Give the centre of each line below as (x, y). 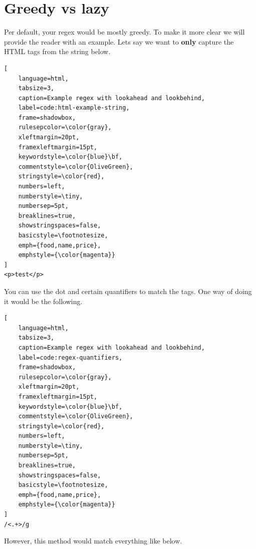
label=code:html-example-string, (74, 108)
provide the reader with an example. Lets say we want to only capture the (119, 41)
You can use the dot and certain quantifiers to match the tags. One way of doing (128, 291)
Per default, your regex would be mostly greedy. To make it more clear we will (124, 32)
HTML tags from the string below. (57, 51)
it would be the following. (43, 301)
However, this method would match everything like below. (93, 541)
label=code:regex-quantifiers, (70, 357)
